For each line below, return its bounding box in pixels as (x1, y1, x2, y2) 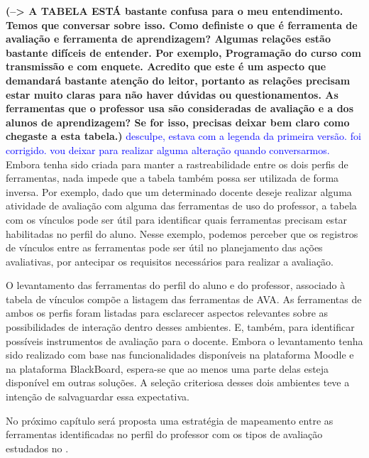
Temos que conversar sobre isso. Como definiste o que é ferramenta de (6, 17, 358, 32)
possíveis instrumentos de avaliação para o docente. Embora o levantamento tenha (6, 333, 363, 348)
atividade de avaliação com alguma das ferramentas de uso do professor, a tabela (6, 198, 357, 213)
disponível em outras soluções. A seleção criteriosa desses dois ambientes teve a (6, 375, 350, 390)
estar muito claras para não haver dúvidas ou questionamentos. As (6, 87, 338, 102)
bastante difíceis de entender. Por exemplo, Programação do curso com (6, 45, 362, 60)
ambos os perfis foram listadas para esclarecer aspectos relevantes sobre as (6, 305, 329, 320)
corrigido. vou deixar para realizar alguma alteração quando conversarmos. (6, 142, 330, 157)
